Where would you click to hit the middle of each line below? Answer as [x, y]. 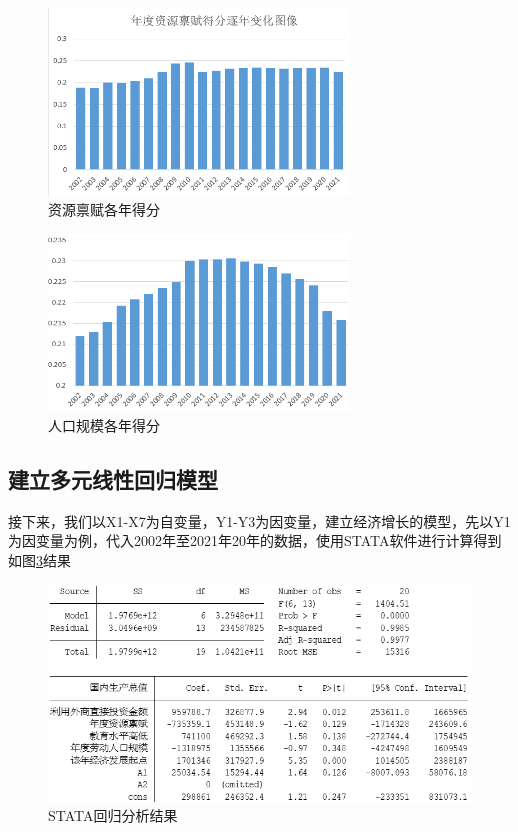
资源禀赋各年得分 [104, 209]
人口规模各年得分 [104, 424]
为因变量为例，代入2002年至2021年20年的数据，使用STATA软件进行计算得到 [255, 540]
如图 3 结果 [39, 559]
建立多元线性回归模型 [113, 478]
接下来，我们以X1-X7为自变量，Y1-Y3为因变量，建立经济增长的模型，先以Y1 [259, 520]
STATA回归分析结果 [113, 815]
